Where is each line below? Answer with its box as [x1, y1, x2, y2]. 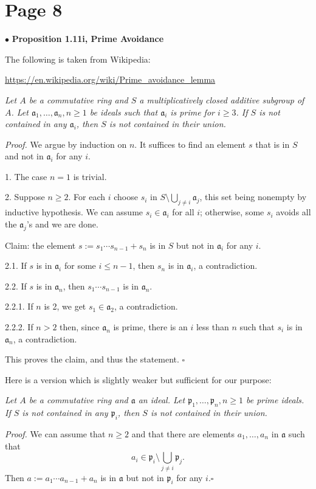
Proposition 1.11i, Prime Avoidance [12, 32, 164, 45]
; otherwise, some [200, 206, 264, 218]
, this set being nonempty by [199, 190, 307, 203]
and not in [5, 150, 44, 162]
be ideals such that [89, 105, 158, 118]
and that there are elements [131, 428, 235, 440]
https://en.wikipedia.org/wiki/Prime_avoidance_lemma [5, 73, 216, 86]
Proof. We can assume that [5, 428, 106, 440]
